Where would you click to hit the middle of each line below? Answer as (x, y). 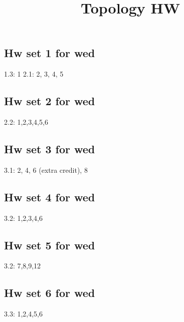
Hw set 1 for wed (50, 53)
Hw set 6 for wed (50, 293)
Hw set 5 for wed (50, 245)
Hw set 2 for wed (50, 101)
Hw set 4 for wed (50, 197)
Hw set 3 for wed (50, 148)
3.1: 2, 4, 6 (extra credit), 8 (46, 170)
